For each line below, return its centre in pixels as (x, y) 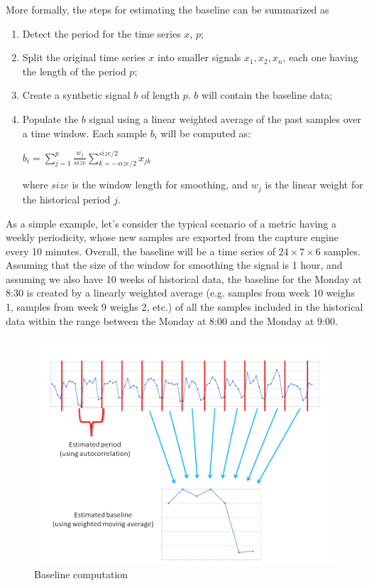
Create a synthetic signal (76, 95)
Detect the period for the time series (101, 33)
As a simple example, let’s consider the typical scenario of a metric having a (171, 223)
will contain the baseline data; (267, 95)
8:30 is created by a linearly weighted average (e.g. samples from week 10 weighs (180, 293)
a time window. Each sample (85, 133)
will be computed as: (206, 133)
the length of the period (74, 71)
